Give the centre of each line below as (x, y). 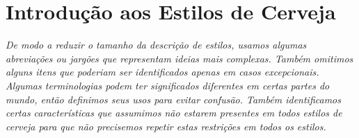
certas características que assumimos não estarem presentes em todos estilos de (174, 113)
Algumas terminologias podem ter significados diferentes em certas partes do (168, 85)
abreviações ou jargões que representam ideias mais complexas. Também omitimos (179, 58)
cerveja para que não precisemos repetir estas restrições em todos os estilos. (166, 126)
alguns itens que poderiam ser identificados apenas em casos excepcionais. (162, 72)
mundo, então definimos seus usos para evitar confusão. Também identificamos (173, 99)
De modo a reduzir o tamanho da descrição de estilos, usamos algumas (156, 45)
